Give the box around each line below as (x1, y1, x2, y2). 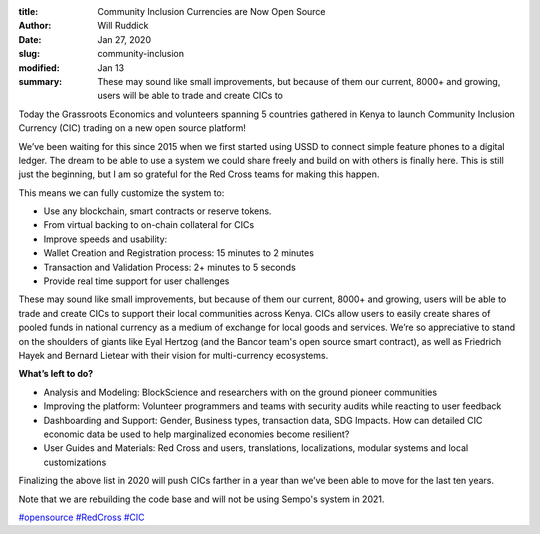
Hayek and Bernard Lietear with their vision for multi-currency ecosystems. (18, 349, 329, 361)
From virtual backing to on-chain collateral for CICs (43, 219, 255, 231)
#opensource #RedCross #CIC (18, 511, 145, 523)
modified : (18, 61, 60, 74)
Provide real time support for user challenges (43, 275, 230, 287)
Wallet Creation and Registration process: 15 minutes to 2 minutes (43, 247, 315, 259)
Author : (18, 20, 52, 32)
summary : (18, 75, 63, 87)
